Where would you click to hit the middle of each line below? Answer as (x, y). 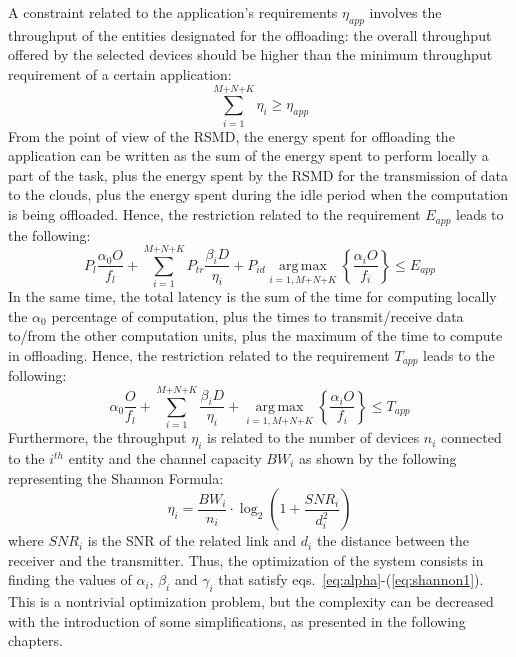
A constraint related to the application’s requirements (173, 12)
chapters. (35, 640)
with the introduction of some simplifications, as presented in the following (237, 620)
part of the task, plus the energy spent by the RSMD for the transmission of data (258, 174)
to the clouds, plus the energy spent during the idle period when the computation (258, 194)
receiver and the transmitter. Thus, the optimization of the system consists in (246, 559)
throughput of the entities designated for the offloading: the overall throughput (250, 34)
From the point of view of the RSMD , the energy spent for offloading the (231, 135)
